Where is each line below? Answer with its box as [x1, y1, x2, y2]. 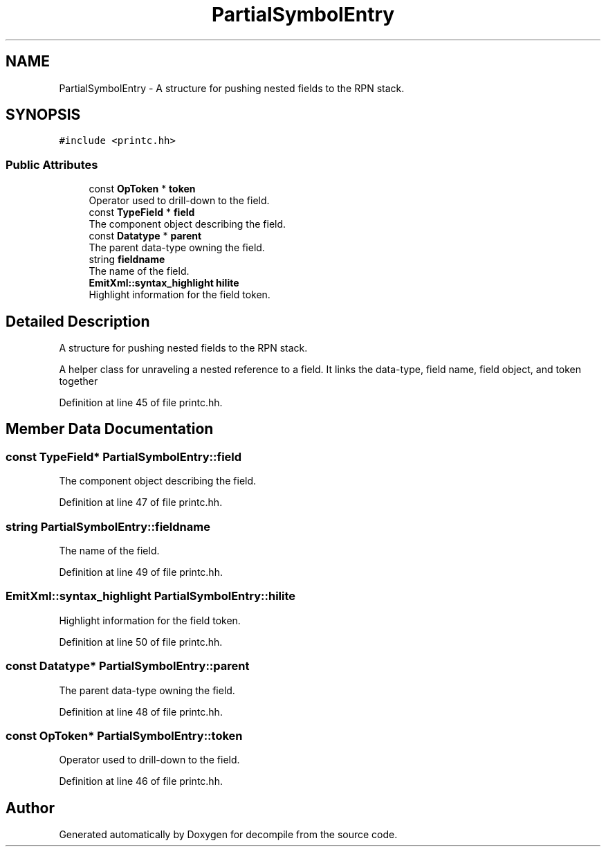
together [59, 375, 98, 388]
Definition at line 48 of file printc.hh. [59, 705, 223, 718]
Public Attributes [6, 157, 98, 172]
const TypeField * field [89, 206, 195, 219]
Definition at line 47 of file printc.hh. [59, 496, 223, 509]
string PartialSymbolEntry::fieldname [6, 519, 210, 534]
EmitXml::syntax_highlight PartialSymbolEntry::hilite [6, 589, 296, 604]
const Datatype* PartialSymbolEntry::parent [6, 659, 250, 673]
